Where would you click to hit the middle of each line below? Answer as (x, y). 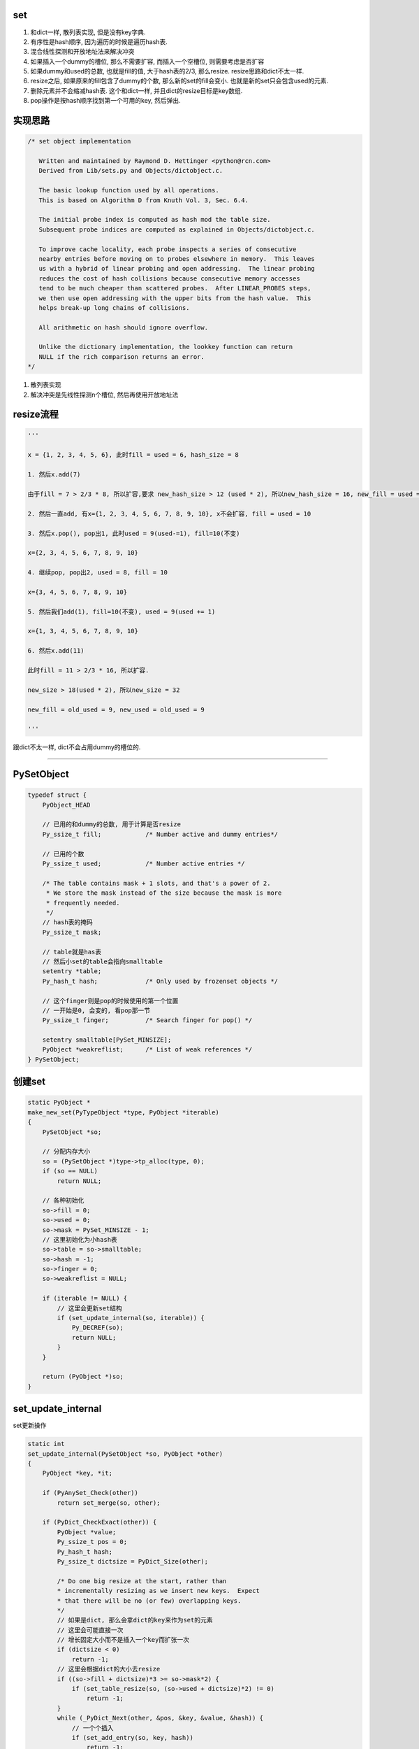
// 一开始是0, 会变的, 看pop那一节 (96, 1010)
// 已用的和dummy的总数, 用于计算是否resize (112, 824)
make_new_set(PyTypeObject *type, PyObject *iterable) (123, 1112)
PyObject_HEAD (66, 805)
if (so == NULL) (70, 1171)
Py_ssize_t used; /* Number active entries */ (144, 864)
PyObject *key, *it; (78, 1473)
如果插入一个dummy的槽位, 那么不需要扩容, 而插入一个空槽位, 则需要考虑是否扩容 (147, 61)
